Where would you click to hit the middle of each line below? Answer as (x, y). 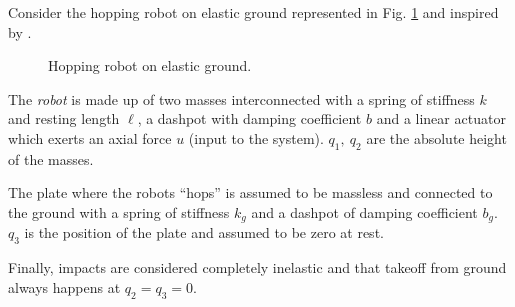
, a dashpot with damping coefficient (249, 118)
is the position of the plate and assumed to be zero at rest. (204, 232)
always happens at (64, 286)
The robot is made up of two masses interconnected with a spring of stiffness (241, 98)
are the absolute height (436, 137)
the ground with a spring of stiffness (119, 211)
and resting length (64, 118)
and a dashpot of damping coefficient (364, 211)
